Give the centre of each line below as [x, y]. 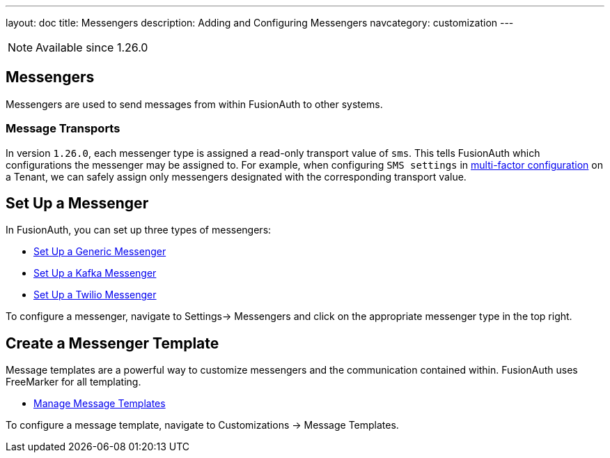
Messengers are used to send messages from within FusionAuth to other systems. [194, 104]
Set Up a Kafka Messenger [95, 273]
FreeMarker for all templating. [73, 382]
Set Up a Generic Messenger [100, 252]
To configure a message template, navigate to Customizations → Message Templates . [202, 425]
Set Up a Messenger [77, 204]
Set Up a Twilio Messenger [95, 295]
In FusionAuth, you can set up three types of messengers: [139, 230]
